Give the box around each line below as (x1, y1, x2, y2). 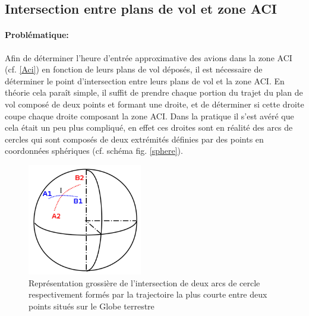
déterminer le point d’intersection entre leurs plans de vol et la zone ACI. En (5, 74, 285, 87)
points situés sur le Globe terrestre (29, 300, 154, 312)
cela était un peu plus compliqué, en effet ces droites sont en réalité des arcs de (5, 121, 293, 134)
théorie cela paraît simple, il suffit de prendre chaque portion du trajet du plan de (5, 86, 303, 99)
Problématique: (5, 29, 69, 41)
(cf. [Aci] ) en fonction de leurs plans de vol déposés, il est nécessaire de (5, 63, 263, 75)
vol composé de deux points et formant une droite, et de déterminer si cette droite (5, 97, 304, 110)
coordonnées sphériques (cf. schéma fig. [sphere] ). (5, 144, 183, 157)
